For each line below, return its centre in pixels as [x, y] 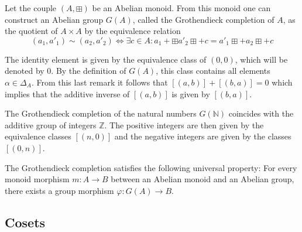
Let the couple [31, 8]
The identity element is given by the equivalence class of [106, 59]
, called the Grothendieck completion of [203, 19]
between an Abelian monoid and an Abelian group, [203, 179]
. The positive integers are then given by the [184, 124]
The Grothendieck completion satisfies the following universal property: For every [151, 167]
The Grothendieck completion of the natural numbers [101, 113]
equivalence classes [38, 136]
